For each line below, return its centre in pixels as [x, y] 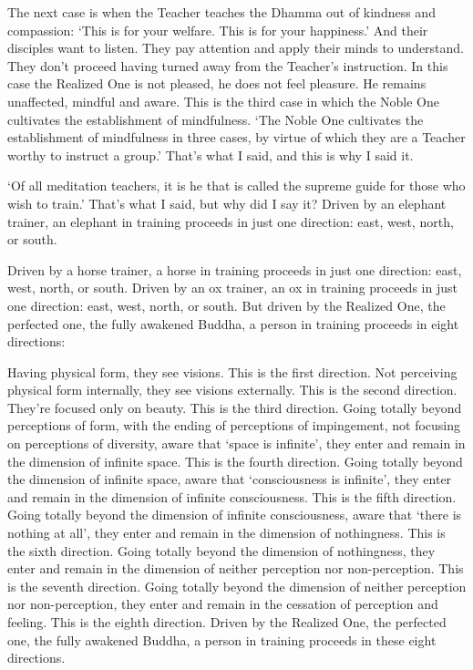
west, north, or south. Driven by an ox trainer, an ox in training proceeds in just [232, 288]
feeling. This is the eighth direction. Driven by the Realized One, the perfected [227, 622]
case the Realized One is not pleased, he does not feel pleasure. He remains [217, 83]
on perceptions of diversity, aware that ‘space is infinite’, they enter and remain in [236, 443]
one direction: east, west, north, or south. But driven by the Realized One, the [226, 305]
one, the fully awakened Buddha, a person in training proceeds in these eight [222, 639]
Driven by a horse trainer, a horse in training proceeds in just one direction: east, [235, 269]
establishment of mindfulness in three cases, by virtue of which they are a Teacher [236, 137]
